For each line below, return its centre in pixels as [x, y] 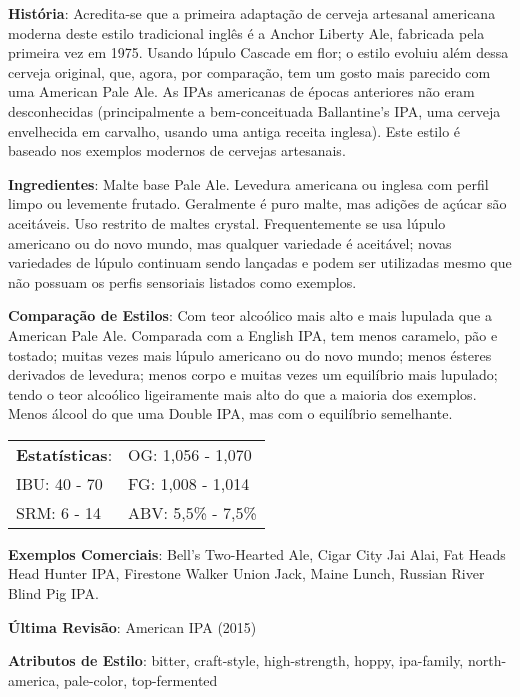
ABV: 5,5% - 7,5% [192, 512]
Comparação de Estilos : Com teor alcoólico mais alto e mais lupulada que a [250, 315]
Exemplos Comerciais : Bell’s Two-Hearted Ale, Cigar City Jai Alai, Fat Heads [257, 553]
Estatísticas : [64, 454]
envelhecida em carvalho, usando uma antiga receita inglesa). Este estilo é [234, 130]
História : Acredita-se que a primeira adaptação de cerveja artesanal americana [252, 13]
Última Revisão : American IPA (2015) [132, 626]
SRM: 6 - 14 [59, 512]
